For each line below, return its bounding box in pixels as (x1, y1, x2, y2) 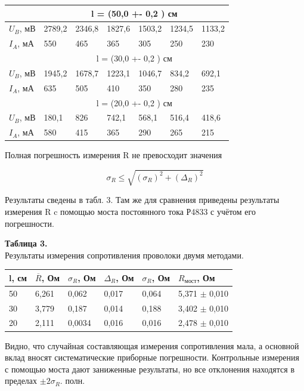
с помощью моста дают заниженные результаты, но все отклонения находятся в (5, 362, 294, 375)
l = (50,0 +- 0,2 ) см (91, 7, 178, 19)
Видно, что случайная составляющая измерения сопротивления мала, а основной (5, 339, 299, 352)
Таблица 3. (5, 237, 48, 250)
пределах (5, 374, 38, 387)
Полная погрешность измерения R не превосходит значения (5, 149, 222, 161)
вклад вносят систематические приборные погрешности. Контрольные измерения (5, 351, 299, 364)
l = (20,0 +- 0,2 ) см (96, 96, 172, 109)
